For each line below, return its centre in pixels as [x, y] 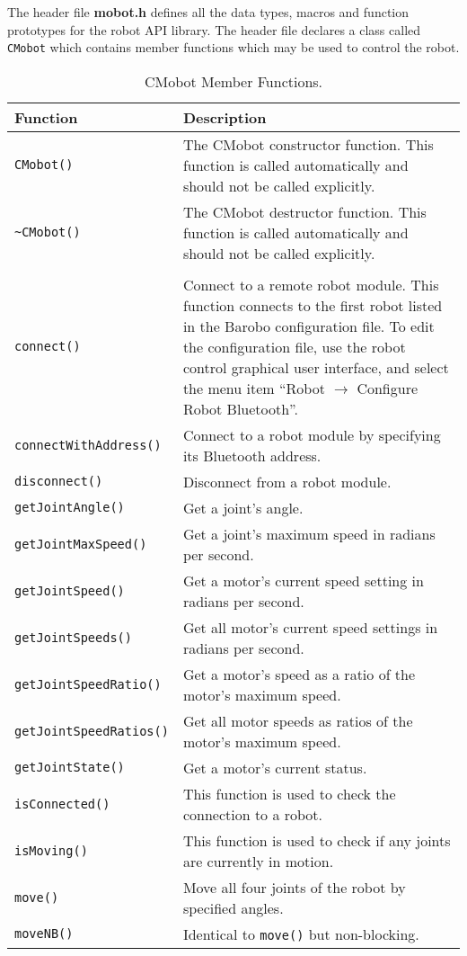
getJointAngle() [70, 508]
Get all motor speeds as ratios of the [298, 720]
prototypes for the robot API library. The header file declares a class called [214, 29]
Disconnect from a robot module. [287, 481]
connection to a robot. [253, 814]
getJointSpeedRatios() [92, 731]
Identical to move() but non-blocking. [301, 934]
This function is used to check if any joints [317, 840]
